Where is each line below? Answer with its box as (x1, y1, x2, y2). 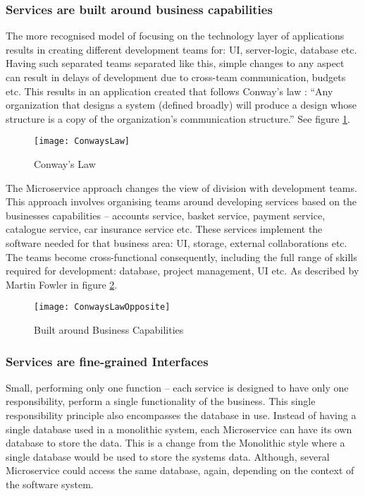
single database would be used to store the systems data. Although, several (6, 449, 330, 464)
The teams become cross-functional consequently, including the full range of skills (6, 249, 357, 264)
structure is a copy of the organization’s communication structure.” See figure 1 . (6, 111, 350, 126)
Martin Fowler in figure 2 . (6, 277, 118, 291)
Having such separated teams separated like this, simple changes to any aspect (6, 56, 345, 71)
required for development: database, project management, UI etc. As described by (6, 263, 359, 278)
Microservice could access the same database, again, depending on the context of (6, 463, 354, 478)
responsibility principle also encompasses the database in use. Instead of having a (6, 408, 357, 423)
